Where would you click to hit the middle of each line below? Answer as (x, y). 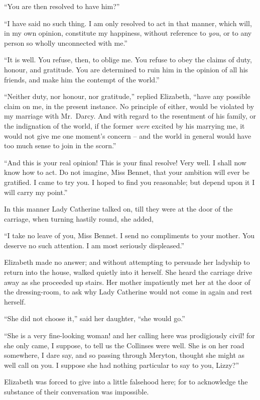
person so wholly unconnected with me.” (66, 42)
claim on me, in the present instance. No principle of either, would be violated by (129, 106)
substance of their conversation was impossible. (77, 391)
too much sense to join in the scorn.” (60, 145)
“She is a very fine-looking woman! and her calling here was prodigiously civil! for (129, 335)
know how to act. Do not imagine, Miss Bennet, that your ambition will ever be (127, 172)
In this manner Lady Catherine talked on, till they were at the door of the (118, 209)
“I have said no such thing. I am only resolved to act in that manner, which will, (128, 23)
